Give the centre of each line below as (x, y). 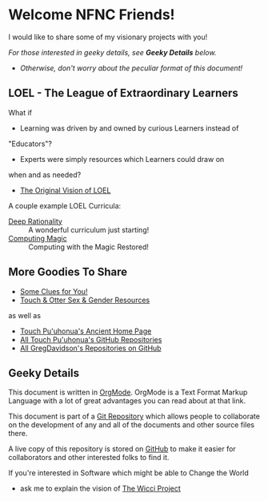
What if (20, 112)
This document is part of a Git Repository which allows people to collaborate (134, 416)
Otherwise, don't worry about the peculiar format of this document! (131, 68)
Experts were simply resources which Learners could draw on (122, 159)
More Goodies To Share (68, 272)
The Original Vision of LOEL (65, 190)
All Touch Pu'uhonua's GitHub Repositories (91, 339)
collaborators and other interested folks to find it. (89, 458)
